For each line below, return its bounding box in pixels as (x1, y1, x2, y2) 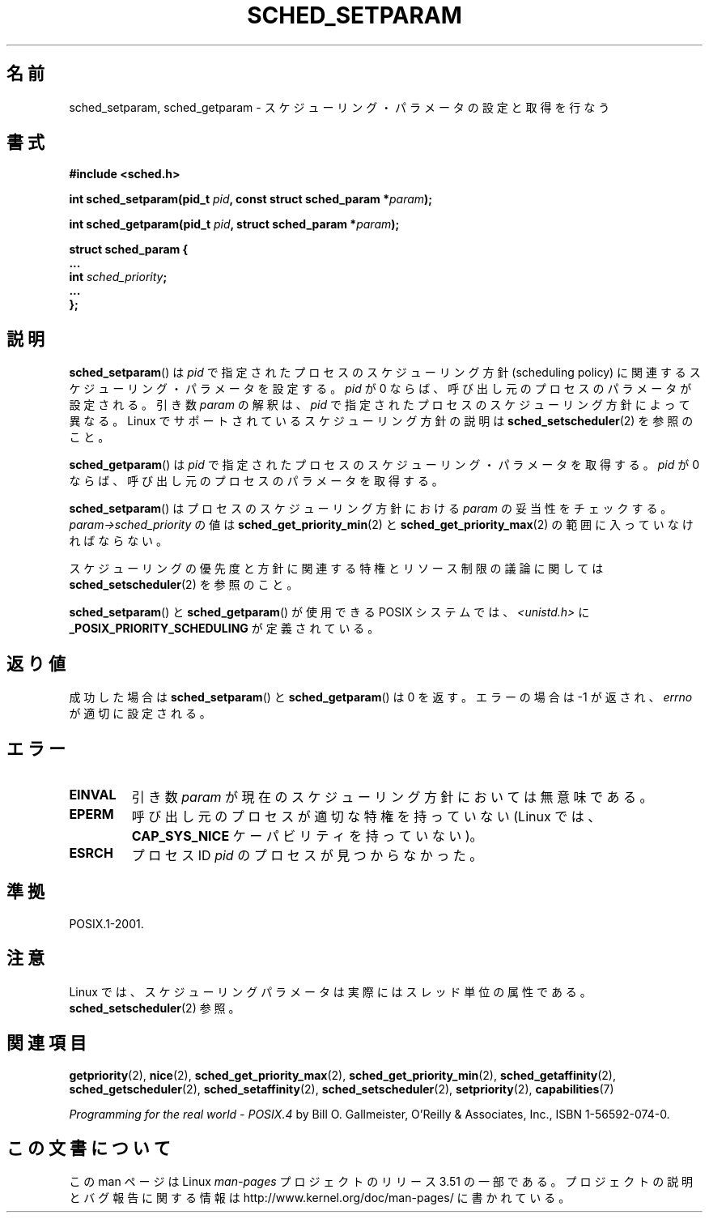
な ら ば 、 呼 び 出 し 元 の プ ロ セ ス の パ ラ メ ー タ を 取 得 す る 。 (69, 474, 444, 488)
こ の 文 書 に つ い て (6, 1137, 171, 1158)
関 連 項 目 (6, 1033, 87, 1054)
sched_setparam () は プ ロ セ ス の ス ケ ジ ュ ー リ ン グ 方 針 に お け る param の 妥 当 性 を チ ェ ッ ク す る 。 (69, 501, 673, 516)
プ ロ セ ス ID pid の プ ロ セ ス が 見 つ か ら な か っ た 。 (131, 846, 483, 863)
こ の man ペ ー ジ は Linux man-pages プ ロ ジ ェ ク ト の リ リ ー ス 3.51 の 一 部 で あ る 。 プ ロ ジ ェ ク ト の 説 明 (69, 1174, 694, 1189)
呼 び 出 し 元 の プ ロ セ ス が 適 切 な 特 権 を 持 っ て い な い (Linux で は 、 (131, 808, 601, 825)
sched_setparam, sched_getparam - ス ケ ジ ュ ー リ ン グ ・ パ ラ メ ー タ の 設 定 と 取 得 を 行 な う (69, 100, 610, 114)
